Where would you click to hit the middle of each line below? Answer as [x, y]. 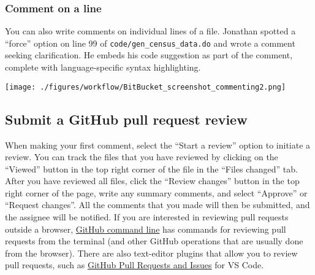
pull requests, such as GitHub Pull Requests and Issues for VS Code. [135, 265]
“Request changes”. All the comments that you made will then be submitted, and [157, 205]
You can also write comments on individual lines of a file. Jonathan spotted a [150, 31]
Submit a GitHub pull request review [126, 119]
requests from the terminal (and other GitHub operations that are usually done [154, 241]
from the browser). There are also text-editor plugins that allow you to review [151, 253]
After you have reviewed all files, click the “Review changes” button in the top [152, 181]
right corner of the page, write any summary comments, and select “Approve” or [156, 192]
